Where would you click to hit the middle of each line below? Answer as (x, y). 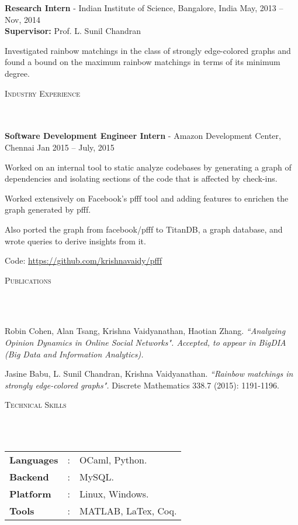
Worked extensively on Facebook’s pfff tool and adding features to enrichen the (147, 198)
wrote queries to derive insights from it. (75, 241)
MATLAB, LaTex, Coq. (128, 511)
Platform (30, 494)
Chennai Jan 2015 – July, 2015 (60, 147)
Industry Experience (43, 93)
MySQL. (96, 477)
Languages (34, 460)
